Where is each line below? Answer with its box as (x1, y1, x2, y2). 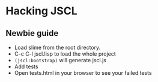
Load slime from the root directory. (14, 44, 101, 51)
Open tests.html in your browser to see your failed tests (14, 69, 152, 76)
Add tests (14, 63, 38, 70)
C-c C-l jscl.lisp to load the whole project (14, 50, 117, 57)
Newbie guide (5, 28, 59, 38)
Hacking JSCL (5, 4, 77, 18)
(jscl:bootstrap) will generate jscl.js (14, 57, 106, 63)
